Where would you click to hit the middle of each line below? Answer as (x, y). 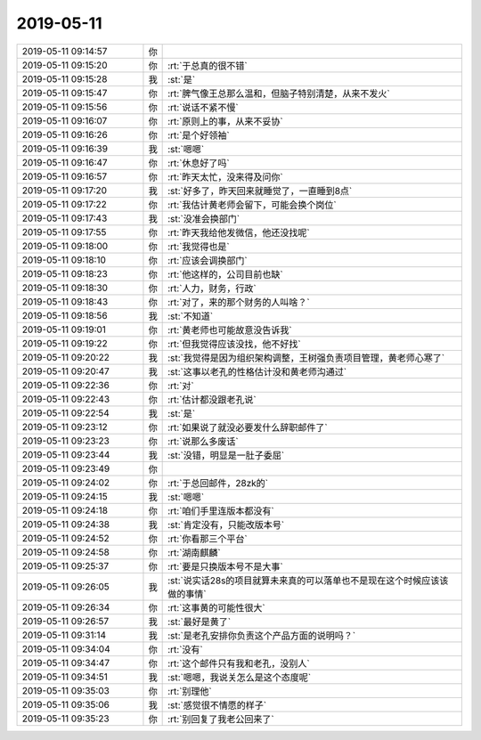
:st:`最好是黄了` (200, 622)
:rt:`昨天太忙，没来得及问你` (226, 176)
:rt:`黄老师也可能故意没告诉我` (230, 329)
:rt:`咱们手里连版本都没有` (221, 510)
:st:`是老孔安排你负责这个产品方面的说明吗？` (262, 635)
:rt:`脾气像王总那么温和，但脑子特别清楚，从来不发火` (279, 94)
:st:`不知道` (191, 316)
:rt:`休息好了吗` (199, 163)
